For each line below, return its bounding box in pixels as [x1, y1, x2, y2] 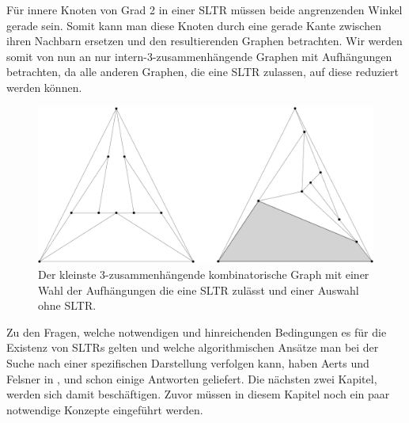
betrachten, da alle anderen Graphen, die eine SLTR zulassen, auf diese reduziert [6, 63, 399, 80]
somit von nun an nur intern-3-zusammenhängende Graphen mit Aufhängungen [6, 48, 392, 64]
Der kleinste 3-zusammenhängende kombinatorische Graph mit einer [38, 266, 369, 283]
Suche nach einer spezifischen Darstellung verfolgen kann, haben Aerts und [6, 355, 369, 372]
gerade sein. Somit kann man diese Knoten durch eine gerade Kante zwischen [6, 17, 381, 33]
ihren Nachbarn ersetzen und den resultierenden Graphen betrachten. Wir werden [6, 32, 403, 49]
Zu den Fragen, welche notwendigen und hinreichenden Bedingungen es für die [6, 323, 387, 340]
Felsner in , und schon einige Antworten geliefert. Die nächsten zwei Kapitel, [6, 370, 377, 387]
